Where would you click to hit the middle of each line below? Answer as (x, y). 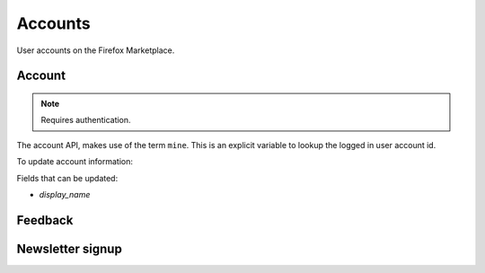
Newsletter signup (70, 248)
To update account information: (75, 162)
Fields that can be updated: (67, 178)
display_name (65, 194)
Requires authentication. (86, 120)
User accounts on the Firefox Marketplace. (96, 50)
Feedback (45, 220)
